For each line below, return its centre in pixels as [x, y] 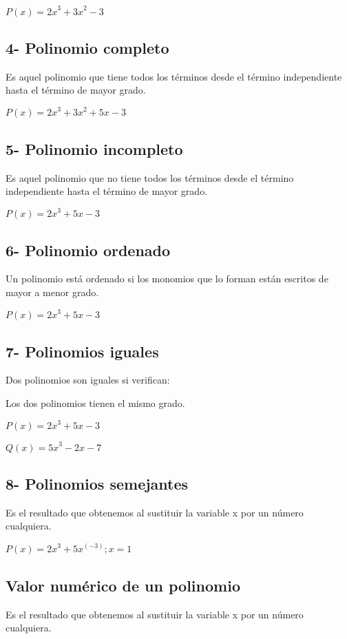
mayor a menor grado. [52, 292]
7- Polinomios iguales [82, 351]
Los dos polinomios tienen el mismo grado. [95, 402]
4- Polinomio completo [87, 47]
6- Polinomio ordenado [88, 250]
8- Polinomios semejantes [97, 483]
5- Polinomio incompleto [94, 148]
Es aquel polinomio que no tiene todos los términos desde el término [150, 177]
